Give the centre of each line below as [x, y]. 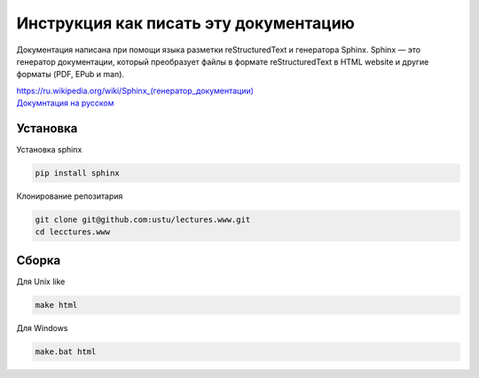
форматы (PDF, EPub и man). [70, 75]
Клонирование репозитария [70, 196]
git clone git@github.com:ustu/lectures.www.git [143, 219]
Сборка [39, 260]
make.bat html [66, 351]
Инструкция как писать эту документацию [185, 23]
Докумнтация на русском [65, 103]
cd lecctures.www [73, 232]
